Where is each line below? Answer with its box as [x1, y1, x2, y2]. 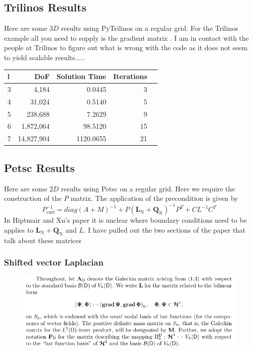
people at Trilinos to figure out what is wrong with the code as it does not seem [4, 42, 248, 53]
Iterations [113, 71, 148, 82]
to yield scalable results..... [4, 52, 85, 62]
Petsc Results [4, 160, 75, 175]
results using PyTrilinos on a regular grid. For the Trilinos [61, 23, 238, 33]
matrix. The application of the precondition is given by [70, 193, 238, 203]
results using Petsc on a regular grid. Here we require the [61, 183, 235, 193]
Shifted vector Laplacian [4, 256, 104, 268]
